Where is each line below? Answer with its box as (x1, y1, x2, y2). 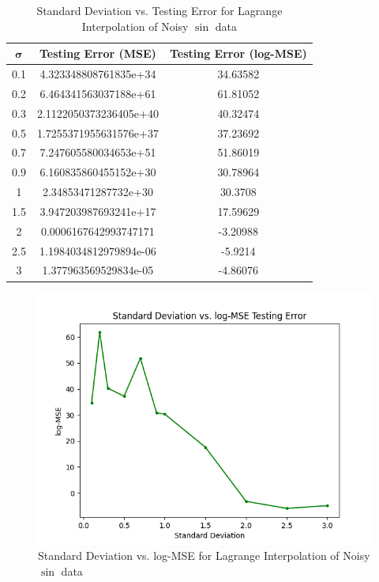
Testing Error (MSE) (39, 45, 156, 62)
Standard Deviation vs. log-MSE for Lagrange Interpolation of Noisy (38, 547, 370, 564)
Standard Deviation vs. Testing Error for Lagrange (36, 2, 283, 18)
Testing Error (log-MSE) (169, 45, 307, 62)
